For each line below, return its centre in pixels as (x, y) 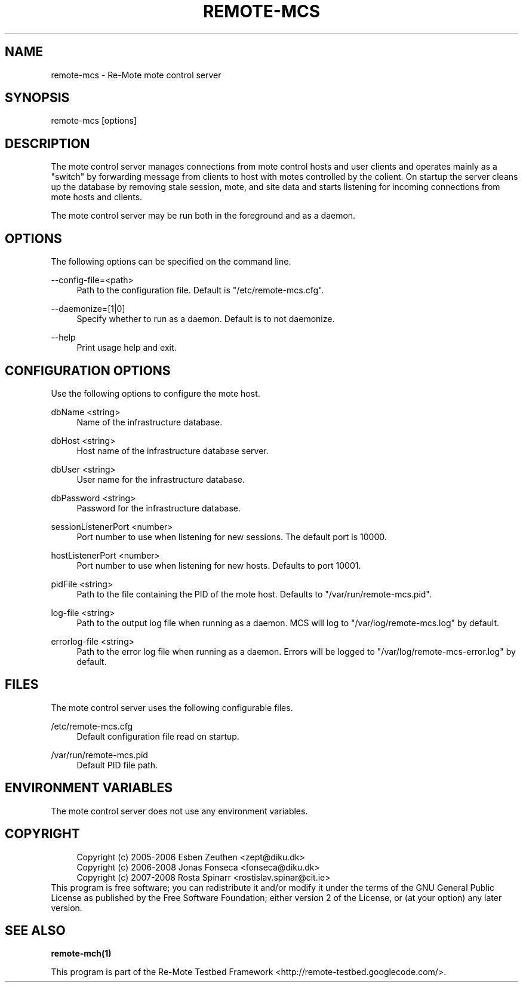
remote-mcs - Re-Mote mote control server (136, 75)
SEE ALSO (35, 930)
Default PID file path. (117, 765)
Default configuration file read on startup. (158, 736)
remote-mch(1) (81, 954)
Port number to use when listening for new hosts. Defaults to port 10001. (219, 565)
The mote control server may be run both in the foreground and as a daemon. (203, 216)
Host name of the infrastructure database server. (173, 450)
